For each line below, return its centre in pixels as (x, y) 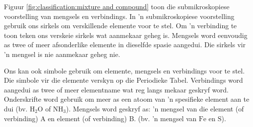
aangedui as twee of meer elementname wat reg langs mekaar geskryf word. (116, 89)
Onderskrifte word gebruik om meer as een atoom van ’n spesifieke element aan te (127, 99)
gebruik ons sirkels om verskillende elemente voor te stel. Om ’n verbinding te (120, 26)
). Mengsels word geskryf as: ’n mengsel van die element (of (155, 108)
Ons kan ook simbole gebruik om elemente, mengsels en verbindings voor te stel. (124, 70)
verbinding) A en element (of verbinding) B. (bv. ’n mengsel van (100, 118)
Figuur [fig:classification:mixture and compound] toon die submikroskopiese (117, 6)
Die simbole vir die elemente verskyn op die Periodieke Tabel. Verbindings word (124, 80)
